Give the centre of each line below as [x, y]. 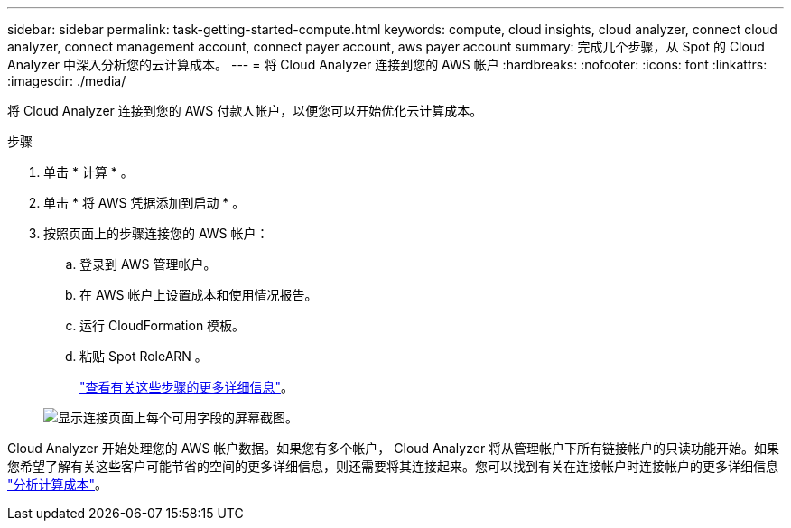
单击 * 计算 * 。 [88, 172]
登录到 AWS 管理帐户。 [148, 264]
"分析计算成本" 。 [58, 484]
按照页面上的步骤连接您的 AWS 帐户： [156, 233]
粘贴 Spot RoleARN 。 [144, 356]
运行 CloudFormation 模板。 [163, 325]
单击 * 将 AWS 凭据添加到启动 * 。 [144, 203]
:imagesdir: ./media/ [67, 81]
